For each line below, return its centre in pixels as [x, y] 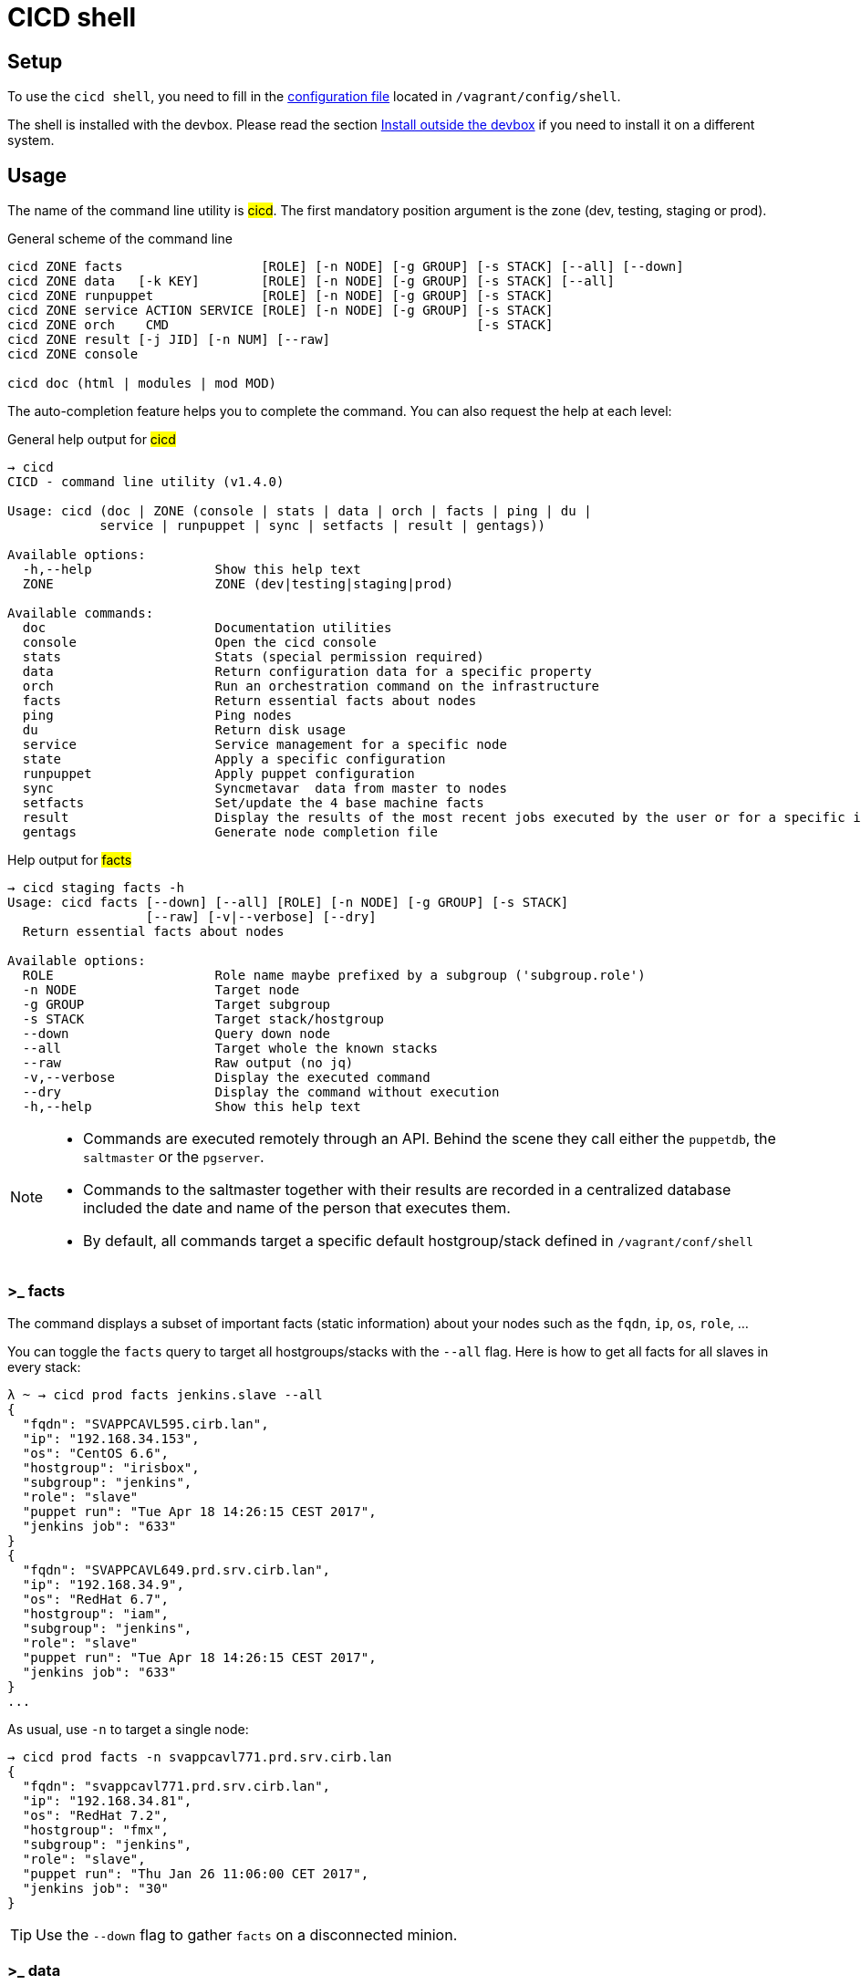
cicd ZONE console [73, 354]
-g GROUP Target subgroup [176, 1005]
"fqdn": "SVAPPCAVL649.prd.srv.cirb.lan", [176, 1569]
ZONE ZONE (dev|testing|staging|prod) [238, 584]
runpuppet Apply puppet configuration [218, 774]
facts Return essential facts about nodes [249, 701]
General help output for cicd [92, 440]
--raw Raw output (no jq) [188, 1063]
